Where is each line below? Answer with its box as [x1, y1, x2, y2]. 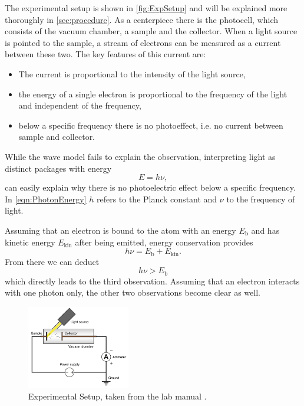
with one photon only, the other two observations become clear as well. [5, 286, 260, 299]
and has [251, 224, 280, 236]
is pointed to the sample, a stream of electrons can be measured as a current [5, 36, 281, 48]
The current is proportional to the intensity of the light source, [18, 67, 246, 80]
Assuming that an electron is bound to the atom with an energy [5, 224, 236, 236]
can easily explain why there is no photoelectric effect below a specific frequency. [5, 181, 296, 194]
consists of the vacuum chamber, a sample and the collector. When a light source [5, 25, 298, 37]
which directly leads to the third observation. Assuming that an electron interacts [5, 274, 300, 287]
